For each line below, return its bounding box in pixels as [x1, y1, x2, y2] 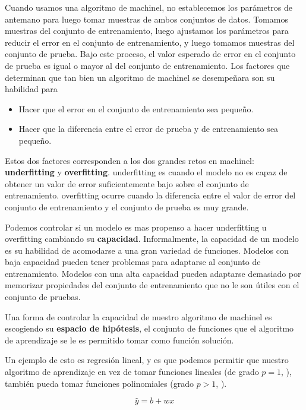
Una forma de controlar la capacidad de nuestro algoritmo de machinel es [5, 310, 272, 323]
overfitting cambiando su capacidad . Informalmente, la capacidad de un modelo [5, 232, 299, 245]
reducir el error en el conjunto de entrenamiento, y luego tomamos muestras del [5, 36, 295, 48]
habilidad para [5, 83, 58, 95]
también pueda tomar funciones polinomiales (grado [5, 377, 194, 389]
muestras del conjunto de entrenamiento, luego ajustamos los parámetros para [5, 24, 289, 37]
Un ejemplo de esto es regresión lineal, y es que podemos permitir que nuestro [5, 354, 289, 366]
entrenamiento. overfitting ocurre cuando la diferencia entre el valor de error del [5, 189, 296, 201]
